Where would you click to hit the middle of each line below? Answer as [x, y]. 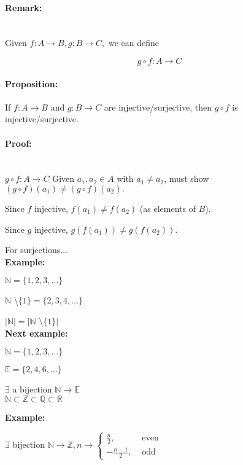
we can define [134, 43]
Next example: [37, 333]
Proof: [18, 143]
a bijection [32, 389]
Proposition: [32, 83]
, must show [187, 178]
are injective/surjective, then [158, 107]
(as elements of [168, 208]
